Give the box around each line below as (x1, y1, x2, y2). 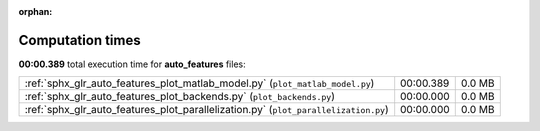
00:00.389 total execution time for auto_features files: (18, 58, 246, 70)
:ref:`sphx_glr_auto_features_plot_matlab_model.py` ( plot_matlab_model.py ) (24, 76, 375, 90)
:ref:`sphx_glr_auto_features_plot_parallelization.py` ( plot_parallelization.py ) (24, 103, 389, 117)
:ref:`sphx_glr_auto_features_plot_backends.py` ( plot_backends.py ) (24, 90, 335, 104)
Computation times (18, 31, 141, 49)
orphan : (18, 6, 53, 17)
